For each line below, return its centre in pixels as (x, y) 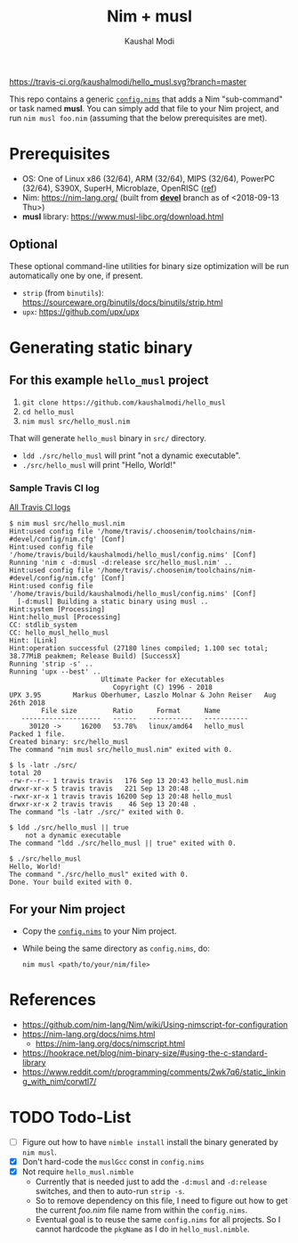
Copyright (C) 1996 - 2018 (163, 687)
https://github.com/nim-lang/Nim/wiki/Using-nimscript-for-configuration (155, 1024)
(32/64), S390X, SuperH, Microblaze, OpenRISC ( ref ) (120, 188)
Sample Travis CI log (54, 487)
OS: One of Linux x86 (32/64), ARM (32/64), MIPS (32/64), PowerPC (149, 178)
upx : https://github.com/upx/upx (81, 311)
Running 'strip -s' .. (51, 664)
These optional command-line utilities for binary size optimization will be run (149, 266)
